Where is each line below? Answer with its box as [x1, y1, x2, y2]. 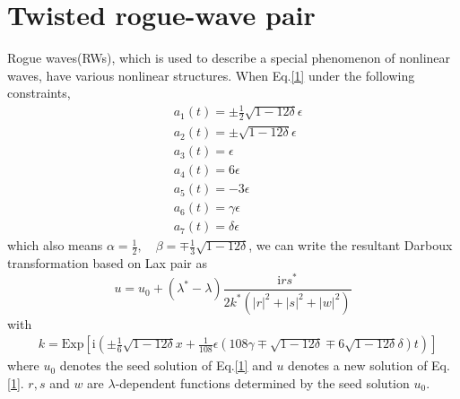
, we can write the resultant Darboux [248, 236, 453, 255]
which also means [7, 236, 103, 255]
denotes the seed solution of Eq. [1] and [59, 356, 273, 375]
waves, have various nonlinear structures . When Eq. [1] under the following [7, 65, 415, 84]
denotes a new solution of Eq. [288, 356, 450, 375]
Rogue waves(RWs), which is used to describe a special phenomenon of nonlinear [7, 48, 451, 67]
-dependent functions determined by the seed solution [115, 373, 410, 392]
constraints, [7, 83, 71, 102]
